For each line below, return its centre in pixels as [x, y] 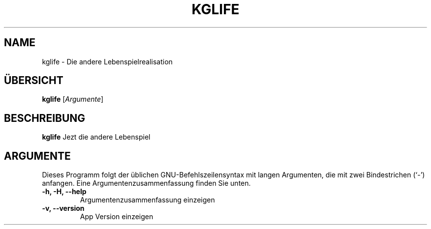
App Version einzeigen [117, 217]
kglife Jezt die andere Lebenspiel [96, 137]
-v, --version [63, 208]
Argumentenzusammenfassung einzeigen [147, 200]
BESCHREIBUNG [45, 118]
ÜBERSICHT [34, 81]
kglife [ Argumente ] [73, 99]
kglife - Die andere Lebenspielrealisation [107, 61]
